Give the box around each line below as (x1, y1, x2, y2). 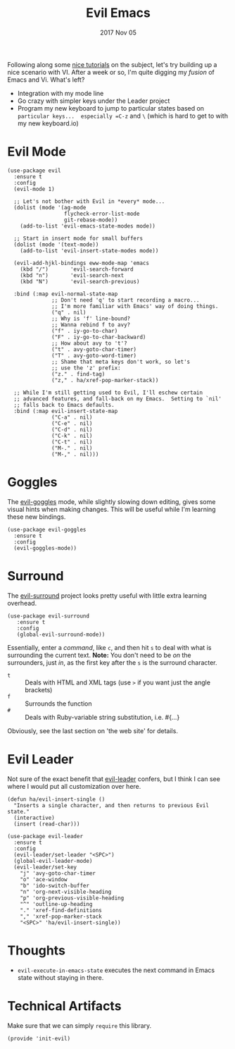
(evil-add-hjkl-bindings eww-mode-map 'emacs (13, 259, 150, 266)
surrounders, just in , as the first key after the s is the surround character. (7, 658, 217, 667)
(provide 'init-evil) (7, 1035, 71, 1042)
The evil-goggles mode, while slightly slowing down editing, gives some (7, 497, 216, 505)
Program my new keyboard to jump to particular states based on (17, 104, 205, 112)
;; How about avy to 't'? (51, 340, 128, 347)
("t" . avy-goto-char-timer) (51, 345, 137, 353)
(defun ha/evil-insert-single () (7, 795, 106, 803)
